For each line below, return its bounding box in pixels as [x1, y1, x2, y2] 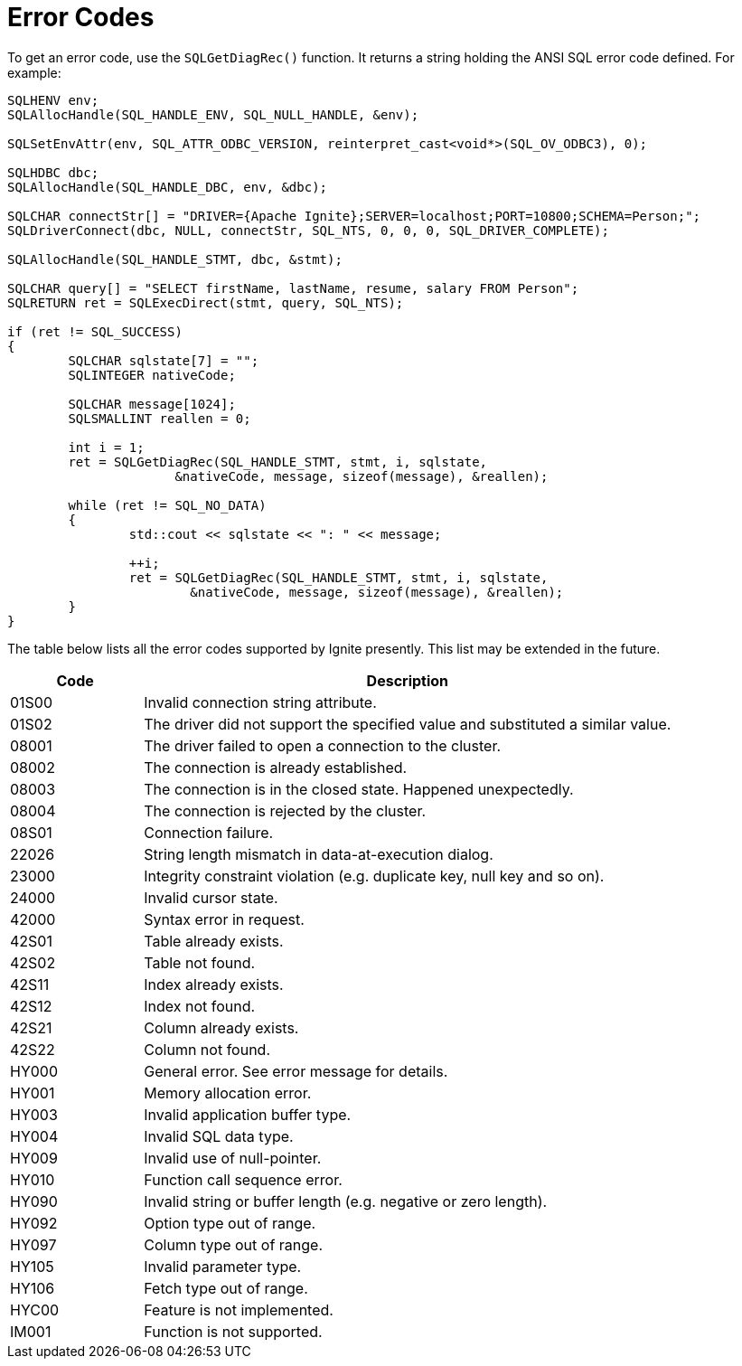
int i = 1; [68, 439, 145, 455]
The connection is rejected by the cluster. [144, 801, 427, 820]
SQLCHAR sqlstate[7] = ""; [68, 353, 259, 368]
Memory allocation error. [144, 1083, 312, 1102]
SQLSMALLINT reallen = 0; [68, 410, 251, 426]
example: [7, 64, 61, 80]
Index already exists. [144, 975, 284, 994]
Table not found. [144, 953, 256, 972]
